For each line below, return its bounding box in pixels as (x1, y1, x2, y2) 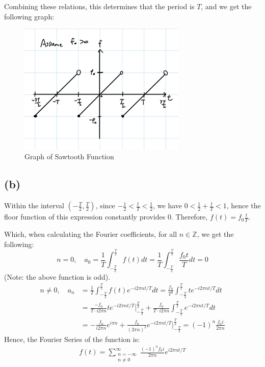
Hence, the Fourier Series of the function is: (4, 333, 140, 344)
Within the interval (4, 200, 64, 211)
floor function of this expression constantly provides (4, 211, 166, 222)
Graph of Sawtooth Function (24, 151, 114, 162)
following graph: (4, 11, 55, 21)
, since (95, 200, 115, 211)
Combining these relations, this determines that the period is (4, 1, 195, 11)
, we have (153, 200, 182, 211)
